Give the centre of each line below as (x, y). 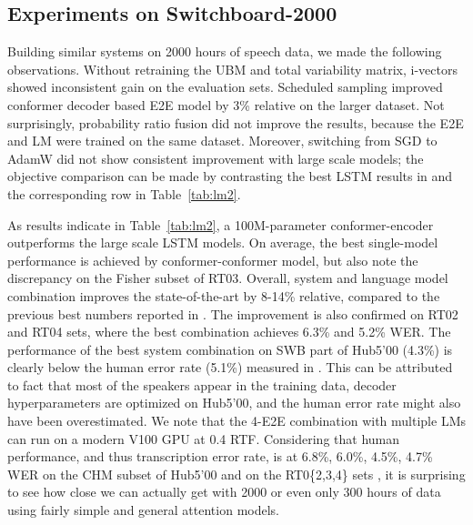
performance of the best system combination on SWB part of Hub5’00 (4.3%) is (230, 349)
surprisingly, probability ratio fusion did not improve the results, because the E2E (236, 122)
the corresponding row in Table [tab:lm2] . (124, 193)
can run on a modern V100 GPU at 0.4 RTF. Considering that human (204, 438)
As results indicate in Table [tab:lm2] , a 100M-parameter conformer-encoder (221, 224)
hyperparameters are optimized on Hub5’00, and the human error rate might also (234, 403)
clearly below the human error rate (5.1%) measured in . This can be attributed (230, 367)
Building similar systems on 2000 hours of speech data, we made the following (225, 51)
